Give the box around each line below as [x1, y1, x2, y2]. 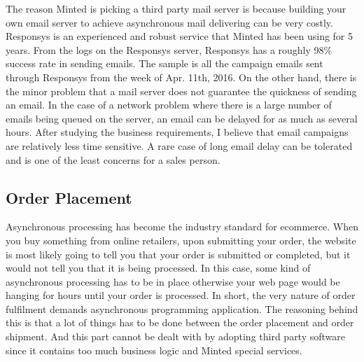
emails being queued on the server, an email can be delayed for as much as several [6, 111, 358, 125]
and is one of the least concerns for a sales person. [6, 152, 220, 167]
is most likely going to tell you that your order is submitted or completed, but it [6, 246, 351, 261]
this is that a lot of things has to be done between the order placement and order [6, 315, 354, 330]
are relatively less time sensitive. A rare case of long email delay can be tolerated [6, 138, 353, 153]
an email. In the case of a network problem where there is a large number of [6, 97, 332, 112]
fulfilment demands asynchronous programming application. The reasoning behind [6, 301, 358, 316]
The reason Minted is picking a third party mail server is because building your [6, 1, 346, 15]
